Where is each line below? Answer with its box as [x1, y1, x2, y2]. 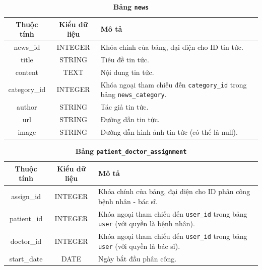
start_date [9, 253, 43, 263]
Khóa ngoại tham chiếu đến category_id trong [100, 79, 247, 89]
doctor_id [10, 235, 42, 246]
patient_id [9, 213, 43, 224]
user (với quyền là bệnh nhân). [98, 218, 195, 229]
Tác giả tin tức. [100, 102, 149, 112]
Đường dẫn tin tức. [100, 114, 160, 125]
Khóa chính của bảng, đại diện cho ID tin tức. [100, 42, 243, 52]
